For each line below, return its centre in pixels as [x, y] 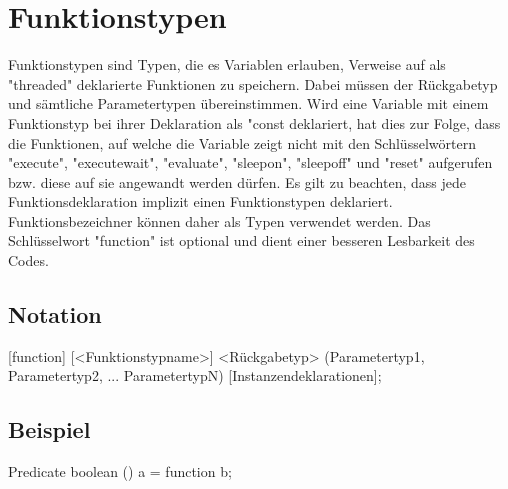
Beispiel [49, 429]
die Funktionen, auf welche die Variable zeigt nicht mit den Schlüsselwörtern [242, 142]
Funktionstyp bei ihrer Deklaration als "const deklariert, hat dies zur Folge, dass [254, 122]
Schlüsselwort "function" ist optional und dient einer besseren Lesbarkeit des [241, 240]
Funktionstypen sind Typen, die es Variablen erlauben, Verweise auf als [227, 64]
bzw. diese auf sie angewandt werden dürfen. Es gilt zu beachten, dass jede [237, 181]
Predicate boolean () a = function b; [120, 471]
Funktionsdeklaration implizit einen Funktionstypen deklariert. [200, 201]
